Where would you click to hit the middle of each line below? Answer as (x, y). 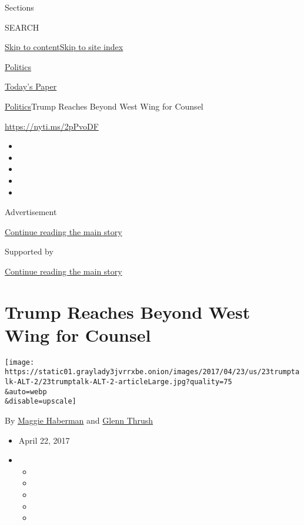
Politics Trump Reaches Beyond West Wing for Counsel (104, 106)
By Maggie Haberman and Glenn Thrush (79, 420)
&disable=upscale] (41, 402)
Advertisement (31, 212)
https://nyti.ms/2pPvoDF (52, 126)
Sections (19, 7)
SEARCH (22, 27)
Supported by (29, 251)
